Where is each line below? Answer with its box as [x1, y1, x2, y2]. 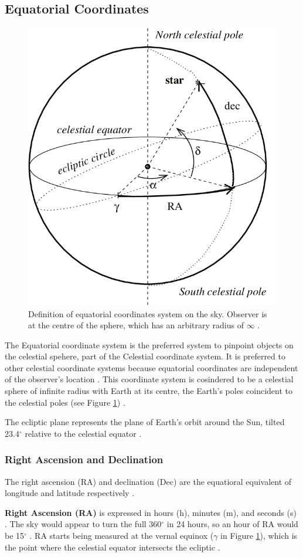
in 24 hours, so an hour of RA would [166, 518, 298, 530]
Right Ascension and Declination [5, 452, 164, 467]
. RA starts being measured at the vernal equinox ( [29, 529, 214, 542]
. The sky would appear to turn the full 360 [5, 518, 162, 530]
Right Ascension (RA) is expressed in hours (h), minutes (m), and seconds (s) [5, 506, 297, 518]
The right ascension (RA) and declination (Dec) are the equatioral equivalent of [5, 475, 292, 487]
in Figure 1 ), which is [220, 529, 298, 542]
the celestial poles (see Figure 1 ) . [5, 396, 125, 408]
